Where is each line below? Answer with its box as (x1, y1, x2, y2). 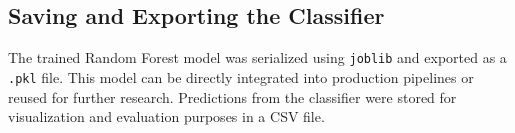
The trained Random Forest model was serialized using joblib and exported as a (8, 47, 507, 68)
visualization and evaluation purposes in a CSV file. (8, 106, 325, 127)
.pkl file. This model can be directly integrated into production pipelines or (8, 66, 474, 87)
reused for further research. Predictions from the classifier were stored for (8, 86, 457, 107)
